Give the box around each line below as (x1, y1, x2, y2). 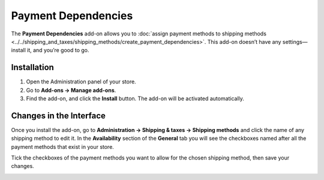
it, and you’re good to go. (27, 47, 89, 54)
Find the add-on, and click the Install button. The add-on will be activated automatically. (26, 95, 244, 102)
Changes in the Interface (11, 110, 106, 121)
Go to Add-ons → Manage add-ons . (26, 86, 116, 94)
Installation (11, 62, 54, 73)
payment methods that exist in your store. (11, 143, 114, 150)
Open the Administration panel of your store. (26, 78, 136, 85)
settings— (282, 38, 308, 45)
